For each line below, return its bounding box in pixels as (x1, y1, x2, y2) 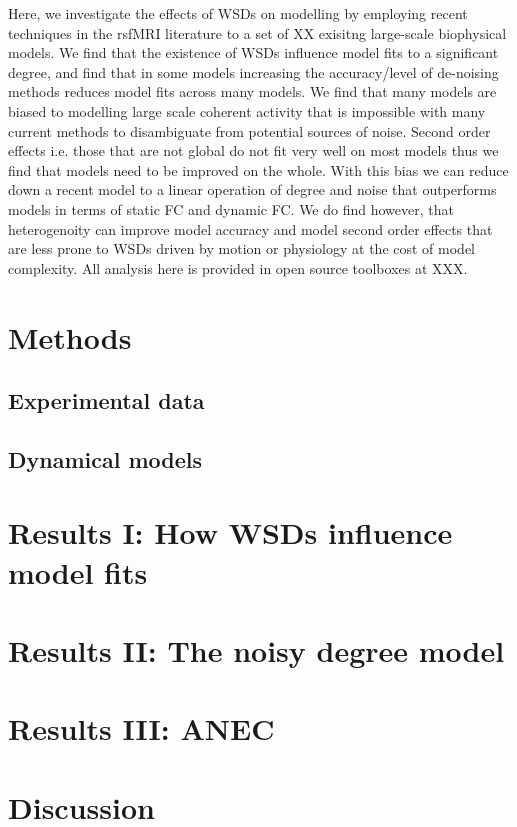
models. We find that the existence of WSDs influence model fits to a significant (8, 42, 499, 63)
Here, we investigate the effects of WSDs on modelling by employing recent (8, 3, 468, 23)
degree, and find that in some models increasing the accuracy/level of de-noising (8, 61, 499, 82)
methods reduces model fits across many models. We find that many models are (8, 81, 497, 102)
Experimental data (8, 385, 205, 416)
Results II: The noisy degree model (8, 630, 505, 670)
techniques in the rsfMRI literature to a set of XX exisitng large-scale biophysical (8, 22, 507, 43)
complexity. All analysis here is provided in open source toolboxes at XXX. (8, 257, 468, 278)
